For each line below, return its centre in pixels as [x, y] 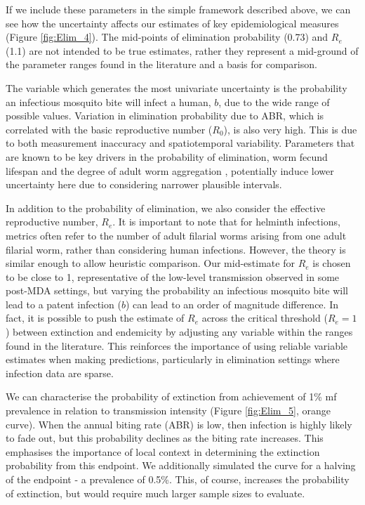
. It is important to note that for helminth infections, [226, 222]
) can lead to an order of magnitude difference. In [232, 304]
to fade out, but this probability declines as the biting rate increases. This [165, 438]
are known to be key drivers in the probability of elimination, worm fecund [167, 156]
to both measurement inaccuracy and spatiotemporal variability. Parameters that [180, 143]
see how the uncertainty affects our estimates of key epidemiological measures [172, 23]
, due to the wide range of [274, 101]
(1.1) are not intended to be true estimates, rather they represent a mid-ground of [182, 50]
